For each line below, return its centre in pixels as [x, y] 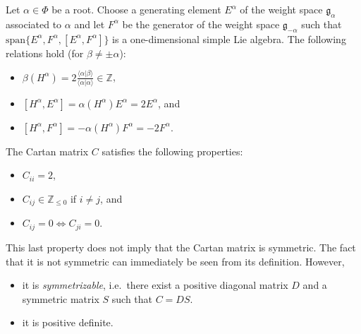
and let [90, 24]
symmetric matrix [61, 298]
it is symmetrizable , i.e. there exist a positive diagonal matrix [155, 285]
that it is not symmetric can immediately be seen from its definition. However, [175, 261]
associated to [34, 24]
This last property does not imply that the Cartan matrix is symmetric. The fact [181, 247]
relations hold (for [45, 53]
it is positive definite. [68, 322]
